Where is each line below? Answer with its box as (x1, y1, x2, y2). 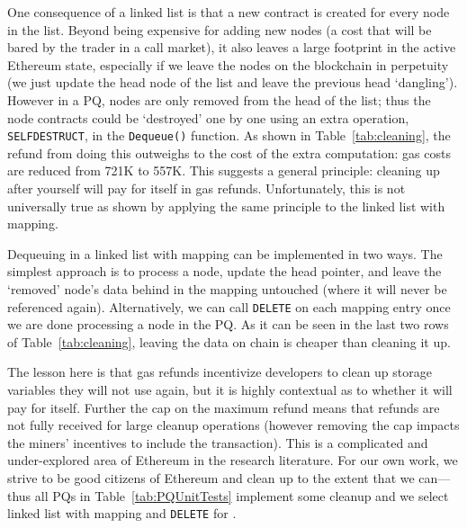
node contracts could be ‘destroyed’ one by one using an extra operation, (7, 108, 409, 127)
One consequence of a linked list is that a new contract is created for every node (7, 3, 450, 21)
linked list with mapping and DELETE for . (7, 504, 237, 523)
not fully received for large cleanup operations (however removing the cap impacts (7, 416, 460, 434)
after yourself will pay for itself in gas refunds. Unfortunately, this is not (7, 179, 406, 197)
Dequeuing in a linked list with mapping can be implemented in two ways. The (7, 244, 443, 263)
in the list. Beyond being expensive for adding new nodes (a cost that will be (7, 20, 432, 39)
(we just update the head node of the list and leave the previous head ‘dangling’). (7, 73, 458, 92)
